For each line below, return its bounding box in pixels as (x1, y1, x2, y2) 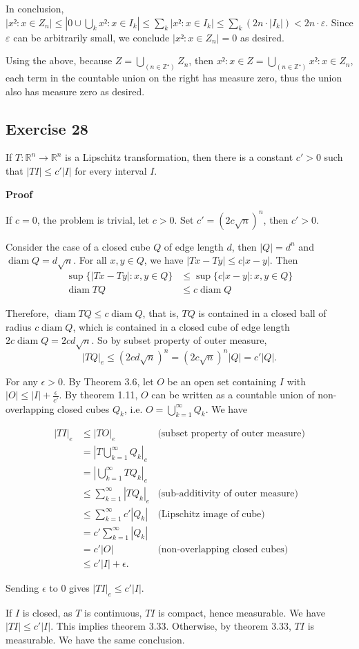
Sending (6, 580, 39, 594)
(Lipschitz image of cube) (157, 509, 265, 519)
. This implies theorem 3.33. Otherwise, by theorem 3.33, (50, 619, 291, 633)
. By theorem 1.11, (59, 387, 138, 402)
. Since (325, 14, 353, 29)
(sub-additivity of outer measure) (157, 488, 298, 498)
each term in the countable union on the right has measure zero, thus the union (6, 70, 342, 85)
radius (6, 319, 32, 333)
